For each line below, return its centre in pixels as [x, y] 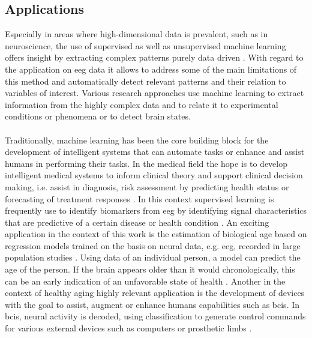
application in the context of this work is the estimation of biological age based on [156, 234]
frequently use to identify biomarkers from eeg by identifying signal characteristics [156, 210]
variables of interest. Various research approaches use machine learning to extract [154, 93]
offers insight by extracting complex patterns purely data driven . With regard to [154, 57]
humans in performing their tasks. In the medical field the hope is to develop [146, 163]
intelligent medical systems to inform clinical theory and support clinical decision [154, 175]
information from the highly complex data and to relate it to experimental [142, 104]
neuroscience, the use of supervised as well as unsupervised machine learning [145, 45]
